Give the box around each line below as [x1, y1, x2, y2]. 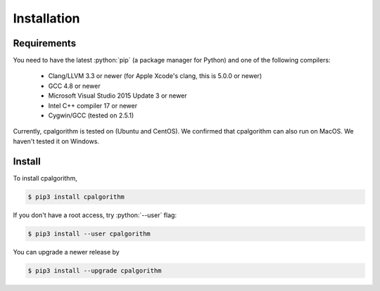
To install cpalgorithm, [13, 174, 77, 182]
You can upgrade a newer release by [13, 247, 120, 256]
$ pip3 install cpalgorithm [27, 193, 125, 200]
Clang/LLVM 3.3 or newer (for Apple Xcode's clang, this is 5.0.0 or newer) [48, 72, 262, 80]
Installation [13, 11, 80, 26]
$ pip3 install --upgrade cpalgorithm [27, 266, 162, 274]
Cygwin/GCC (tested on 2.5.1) [48, 111, 134, 119]
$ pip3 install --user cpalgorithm [27, 229, 151, 238]
